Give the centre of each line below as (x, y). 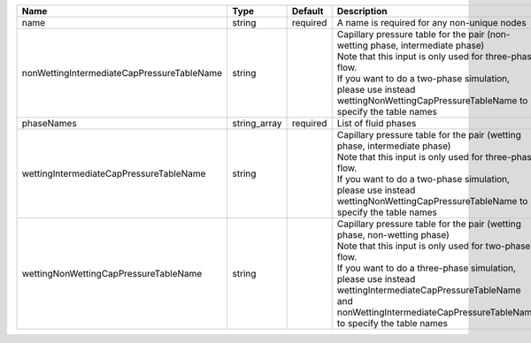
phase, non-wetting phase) (393, 235)
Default (308, 11)
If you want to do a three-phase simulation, (427, 268)
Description (362, 11)
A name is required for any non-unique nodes (431, 23)
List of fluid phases (377, 123)
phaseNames (49, 123)
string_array (257, 123)
